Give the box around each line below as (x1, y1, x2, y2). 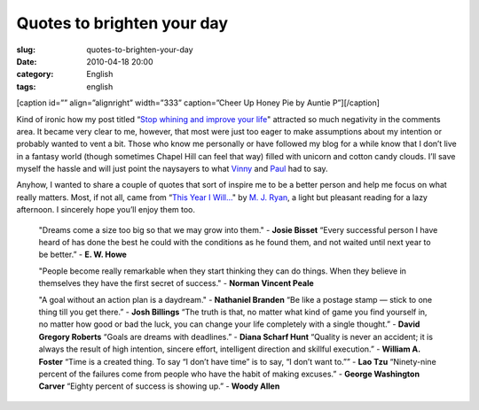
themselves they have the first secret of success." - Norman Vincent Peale (38, 278, 314, 289)
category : (16, 69, 54, 80)
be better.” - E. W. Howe (38, 249, 128, 260)
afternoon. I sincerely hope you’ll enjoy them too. (16, 205, 195, 215)
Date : (16, 56, 37, 66)
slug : (16, 44, 35, 55)
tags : (16, 81, 36, 92)
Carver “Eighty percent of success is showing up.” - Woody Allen (38, 381, 280, 391)
